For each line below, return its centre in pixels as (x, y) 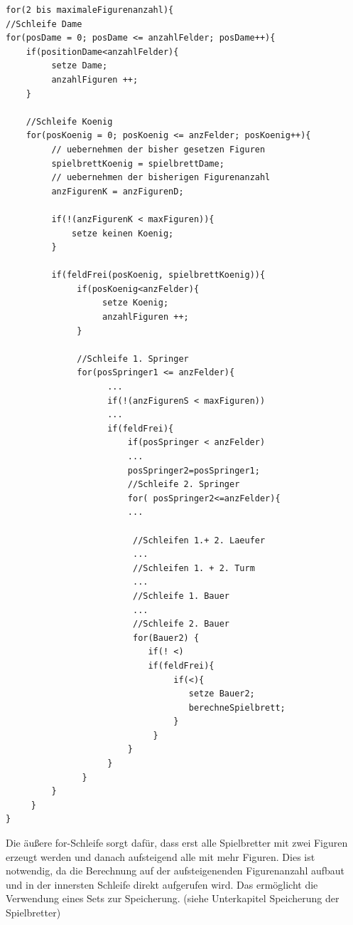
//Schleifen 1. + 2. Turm (194, 568)
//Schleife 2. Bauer (181, 624)
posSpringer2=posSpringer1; (194, 470)
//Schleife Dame (44, 24)
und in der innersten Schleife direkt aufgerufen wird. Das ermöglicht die (162, 884)
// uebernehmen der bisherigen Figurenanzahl (161, 178)
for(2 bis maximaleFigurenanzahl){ (90, 10)
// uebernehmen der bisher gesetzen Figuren (158, 149)
